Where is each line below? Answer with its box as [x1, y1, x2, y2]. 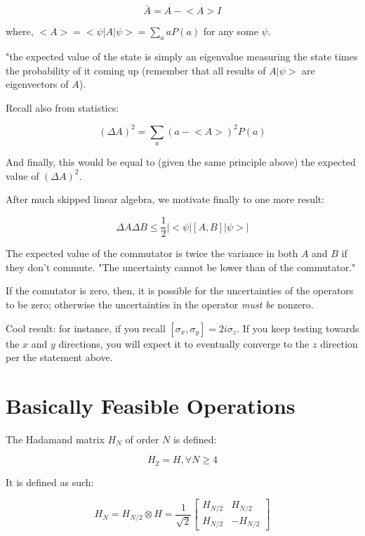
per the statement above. [6, 350, 113, 365]
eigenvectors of [6, 77, 69, 91]
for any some [203, 24, 258, 39]
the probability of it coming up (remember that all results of [6, 63, 266, 77]
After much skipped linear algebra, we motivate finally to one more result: [6, 192, 325, 207]
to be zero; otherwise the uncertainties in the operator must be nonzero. [6, 296, 314, 311]
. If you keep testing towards [237, 320, 359, 335]
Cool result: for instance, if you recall [6, 320, 166, 335]
